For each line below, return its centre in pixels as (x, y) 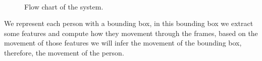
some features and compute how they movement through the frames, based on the (131, 33)
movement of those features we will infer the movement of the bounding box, (123, 43)
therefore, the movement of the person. (64, 52)
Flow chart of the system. (64, 6)
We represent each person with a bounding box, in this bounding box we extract (129, 23)
